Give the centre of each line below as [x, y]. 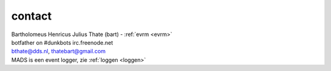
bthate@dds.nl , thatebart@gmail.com [59, 51]
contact [32, 16]
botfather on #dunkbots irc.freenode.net [62, 42]
